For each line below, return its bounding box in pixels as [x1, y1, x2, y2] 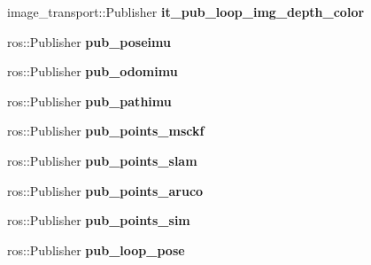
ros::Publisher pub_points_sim [7, 211, 190, 230]
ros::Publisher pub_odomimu [7, 62, 178, 81]
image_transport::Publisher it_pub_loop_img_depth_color [7, 3, 365, 20]
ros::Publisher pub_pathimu [7, 91, 172, 110]
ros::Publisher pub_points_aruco [7, 181, 204, 199]
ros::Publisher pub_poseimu [7, 32, 171, 51]
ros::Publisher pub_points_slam [7, 151, 197, 169]
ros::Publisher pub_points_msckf [7, 121, 205, 140]
